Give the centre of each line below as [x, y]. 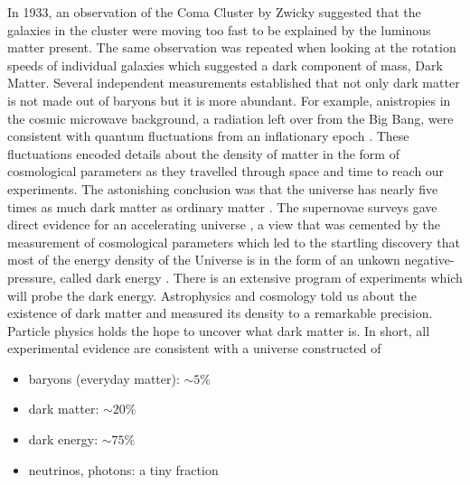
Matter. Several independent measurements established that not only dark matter [234, 83]
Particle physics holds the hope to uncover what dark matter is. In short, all [219, 330]
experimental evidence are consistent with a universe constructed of [194, 348]
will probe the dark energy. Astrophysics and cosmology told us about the [212, 295]
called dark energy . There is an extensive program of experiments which [261, 277]
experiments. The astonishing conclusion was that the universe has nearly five [223, 188]
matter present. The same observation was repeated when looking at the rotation [232, 47]
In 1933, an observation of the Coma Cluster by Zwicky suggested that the [214, 12]
